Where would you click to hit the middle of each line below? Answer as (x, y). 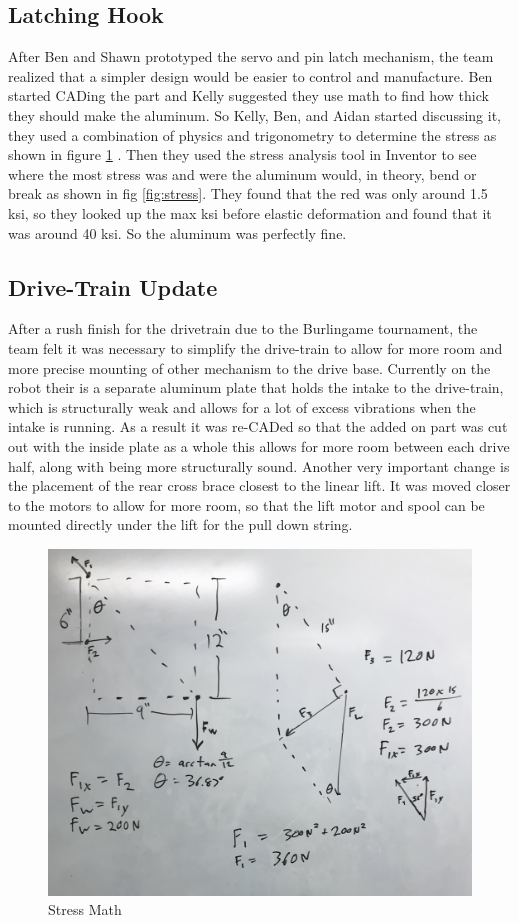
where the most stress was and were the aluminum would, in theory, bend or (242, 173)
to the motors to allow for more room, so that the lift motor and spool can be (246, 504)
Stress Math (85, 909)
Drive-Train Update (113, 286)
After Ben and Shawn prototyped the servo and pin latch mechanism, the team (251, 56)
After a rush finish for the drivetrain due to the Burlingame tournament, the (243, 328)
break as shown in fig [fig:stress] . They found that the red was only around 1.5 (248, 193)
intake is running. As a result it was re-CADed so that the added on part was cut (258, 426)
